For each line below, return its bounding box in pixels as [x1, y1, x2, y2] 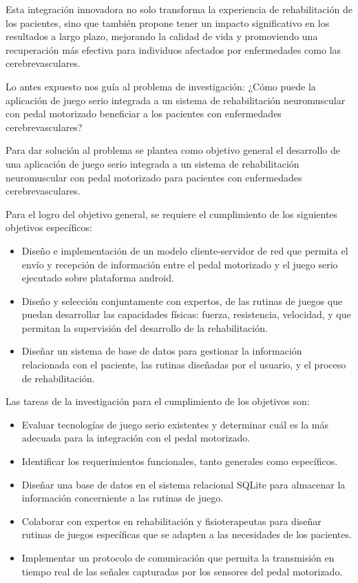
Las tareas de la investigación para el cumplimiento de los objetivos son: [6, 394, 310, 408]
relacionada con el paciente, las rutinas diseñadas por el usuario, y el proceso [21, 357, 346, 372]
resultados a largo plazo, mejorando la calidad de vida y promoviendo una [6, 29, 318, 43]
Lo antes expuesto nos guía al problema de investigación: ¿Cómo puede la [6, 79, 316, 93]
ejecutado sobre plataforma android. [21, 270, 174, 285]
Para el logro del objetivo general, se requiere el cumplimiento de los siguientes [6, 206, 338, 221]
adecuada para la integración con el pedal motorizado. [21, 431, 251, 445]
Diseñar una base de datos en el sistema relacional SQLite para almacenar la [21, 477, 346, 491]
